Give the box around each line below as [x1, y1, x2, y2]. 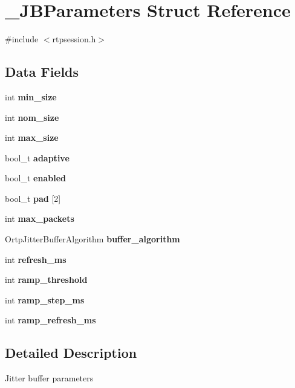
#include [5, 33, 39, 45]
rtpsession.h [52, 33, 96, 45]
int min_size [5, 90, 57, 103]
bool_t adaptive [5, 151, 70, 164]
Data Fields [5, 62, 79, 81]
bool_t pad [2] [5, 192, 61, 204]
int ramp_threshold [5, 273, 88, 286]
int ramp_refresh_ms [5, 314, 96, 326]
